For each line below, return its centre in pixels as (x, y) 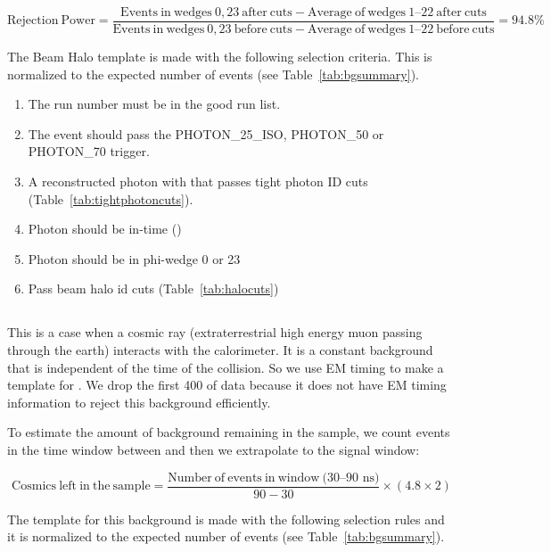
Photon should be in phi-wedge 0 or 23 (134, 258)
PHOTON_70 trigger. (89, 151)
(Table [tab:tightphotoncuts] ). (111, 198)
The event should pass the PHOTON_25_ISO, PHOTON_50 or (206, 133)
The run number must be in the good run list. (154, 104)
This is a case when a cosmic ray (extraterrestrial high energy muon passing (215, 332)
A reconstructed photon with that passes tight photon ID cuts (198, 181)
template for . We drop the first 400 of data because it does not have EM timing (227, 385)
